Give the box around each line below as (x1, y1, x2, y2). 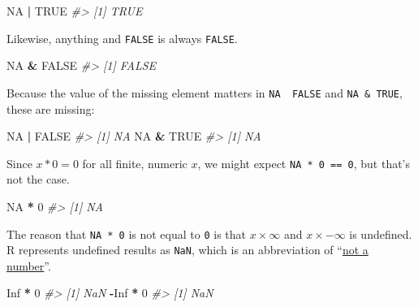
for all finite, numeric (82, 154, 187, 171)
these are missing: (6, 100, 95, 117)
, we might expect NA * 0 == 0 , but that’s (197, 154, 411, 171)
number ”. (6, 257, 51, 274)
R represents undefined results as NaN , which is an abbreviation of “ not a (6, 241, 368, 258)
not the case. (6, 171, 70, 188)
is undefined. (349, 225, 412, 242)
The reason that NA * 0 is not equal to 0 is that (6, 225, 247, 242)
